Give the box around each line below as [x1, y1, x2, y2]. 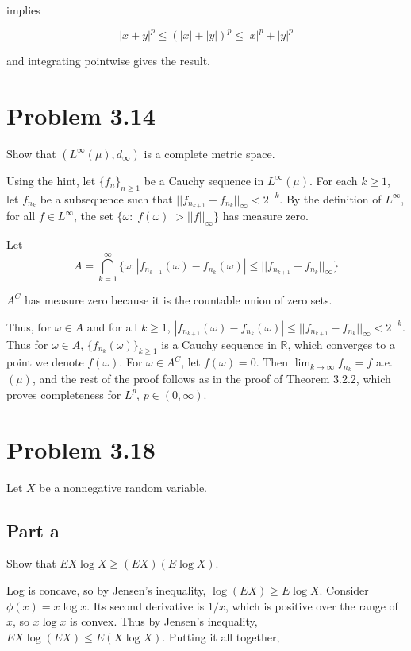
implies [6, 2, 40, 17]
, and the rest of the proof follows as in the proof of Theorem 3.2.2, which [32, 370, 391, 387]
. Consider [319, 581, 369, 598]
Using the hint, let [6, 172, 96, 188]
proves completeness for [6, 386, 121, 402]
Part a [6, 517, 60, 542]
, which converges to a [287, 335, 395, 352]
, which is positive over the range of [225, 597, 398, 614]
